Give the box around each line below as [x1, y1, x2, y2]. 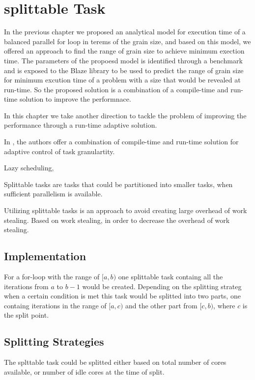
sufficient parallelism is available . [4, 189, 103, 199]
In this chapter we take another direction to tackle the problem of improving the [4, 110, 247, 120]
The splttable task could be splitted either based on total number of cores [4, 357, 227, 367]
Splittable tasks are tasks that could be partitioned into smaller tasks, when [4, 179, 233, 189]
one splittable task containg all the [118, 271, 223, 282]
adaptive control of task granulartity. [4, 146, 115, 156]
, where [213, 300, 235, 310]
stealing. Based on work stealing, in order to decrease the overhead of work [4, 215, 230, 225]
